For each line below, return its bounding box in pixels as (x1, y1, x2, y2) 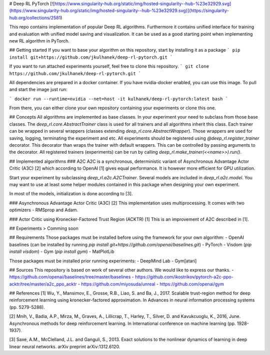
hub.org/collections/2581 (9, 15, 61, 21)
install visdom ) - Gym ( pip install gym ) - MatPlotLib (9, 248, 114, 255)
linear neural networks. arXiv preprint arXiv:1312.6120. (9, 343, 120, 349)
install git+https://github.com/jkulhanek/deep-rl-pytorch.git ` (9, 54, 173, 60)
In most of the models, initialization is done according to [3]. (9, 191, 133, 197)
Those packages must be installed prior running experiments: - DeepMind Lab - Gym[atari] (9, 258, 197, 264)
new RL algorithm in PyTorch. (9, 38, 70, 44)
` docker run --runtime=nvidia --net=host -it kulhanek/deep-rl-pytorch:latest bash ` (9, 96, 228, 102)
